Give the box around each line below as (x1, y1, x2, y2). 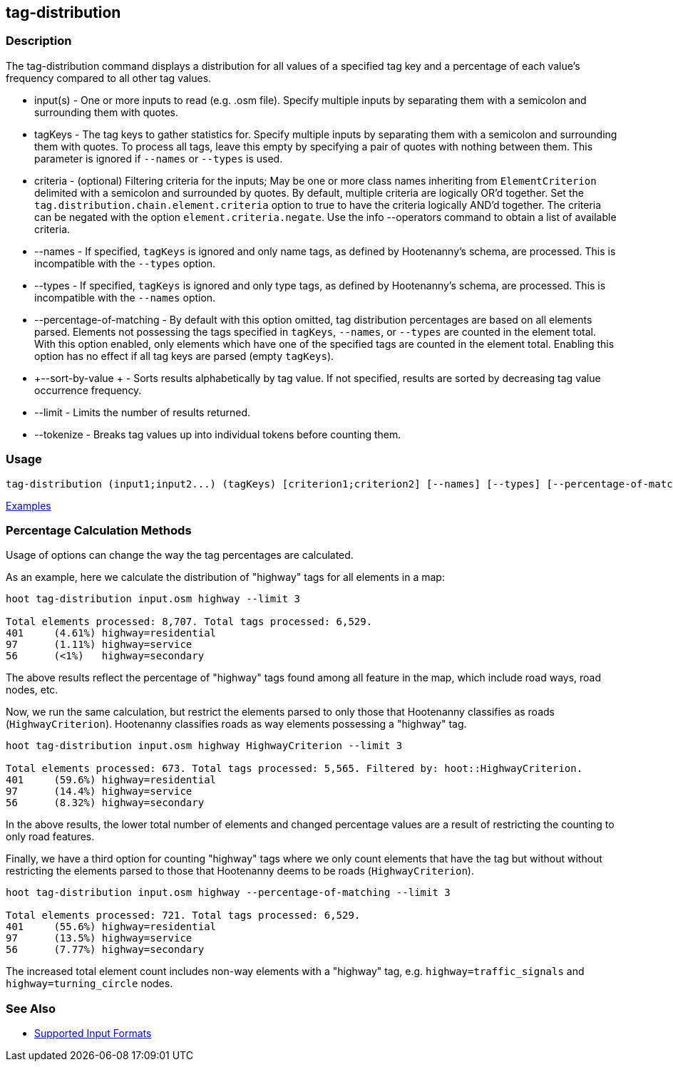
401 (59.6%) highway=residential (6, 774, 217, 786)
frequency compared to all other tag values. (6, 71, 212, 84)
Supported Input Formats (34, 1027, 152, 1040)
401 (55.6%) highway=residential (6, 921, 217, 933)
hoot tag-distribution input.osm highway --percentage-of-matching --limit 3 (6, 887, 451, 899)
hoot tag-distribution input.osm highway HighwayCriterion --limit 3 (6, 740, 403, 752)
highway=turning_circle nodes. (6, 977, 173, 990)
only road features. (6, 830, 95, 843)
